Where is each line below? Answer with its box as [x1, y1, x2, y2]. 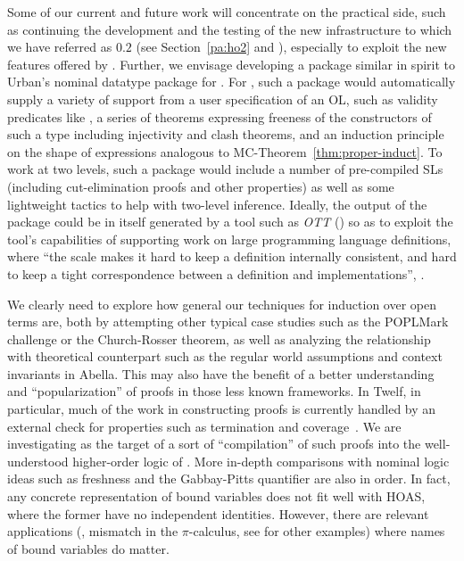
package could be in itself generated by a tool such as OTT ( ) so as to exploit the [7, 212, 453, 231]
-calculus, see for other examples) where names [188, 522, 445, 540]
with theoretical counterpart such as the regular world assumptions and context [7, 347, 443, 366]
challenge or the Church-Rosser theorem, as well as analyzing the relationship [7, 329, 431, 348]
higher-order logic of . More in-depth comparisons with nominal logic [72, 451, 450, 470]
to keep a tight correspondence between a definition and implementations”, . [7, 264, 425, 283]
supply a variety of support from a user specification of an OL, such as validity [7, 89, 438, 108]
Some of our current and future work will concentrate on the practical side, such [7, 3, 446, 21]
